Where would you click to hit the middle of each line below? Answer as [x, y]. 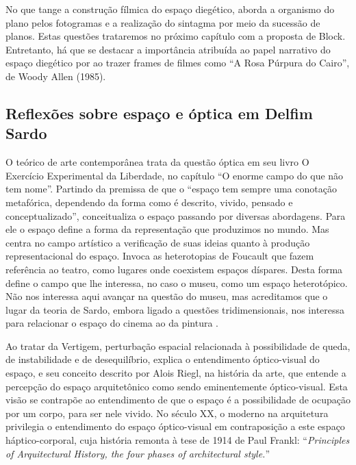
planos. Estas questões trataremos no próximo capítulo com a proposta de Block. [176, 36]
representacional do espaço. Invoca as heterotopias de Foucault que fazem [160, 256]
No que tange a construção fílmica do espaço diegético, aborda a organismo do [170, 9]
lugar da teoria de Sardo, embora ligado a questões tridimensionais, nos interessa [175, 309]
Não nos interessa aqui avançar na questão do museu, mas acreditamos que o [167, 296]
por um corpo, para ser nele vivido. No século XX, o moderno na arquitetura [167, 413]
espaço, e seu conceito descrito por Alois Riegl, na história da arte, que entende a [176, 373]
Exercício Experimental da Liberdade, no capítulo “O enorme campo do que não [175, 175]
